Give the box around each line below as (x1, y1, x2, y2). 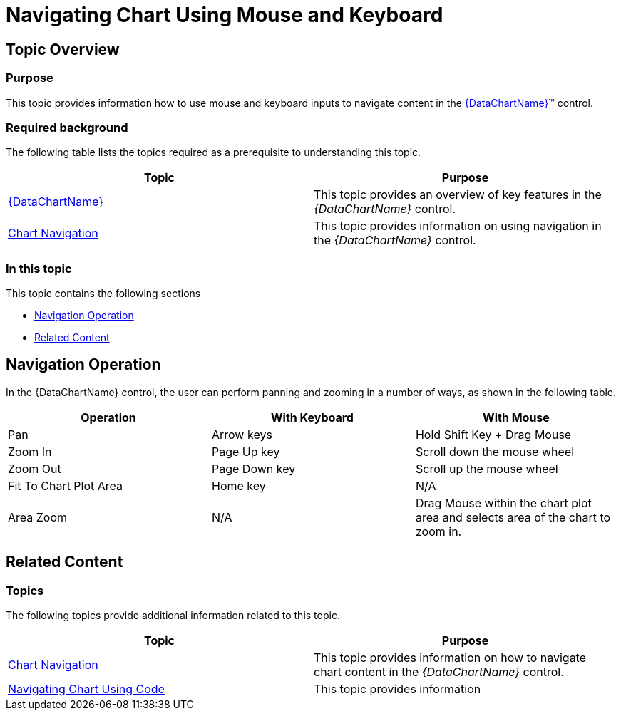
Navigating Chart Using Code (8, 682, 165, 697)
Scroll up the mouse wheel (415, 461, 558, 476)
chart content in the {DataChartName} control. (314, 665, 564, 680)
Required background (6, 120, 128, 135)
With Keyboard (271, 410, 354, 425)
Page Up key (211, 444, 280, 459)
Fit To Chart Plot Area (8, 478, 123, 493)
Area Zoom (8, 509, 68, 524)
